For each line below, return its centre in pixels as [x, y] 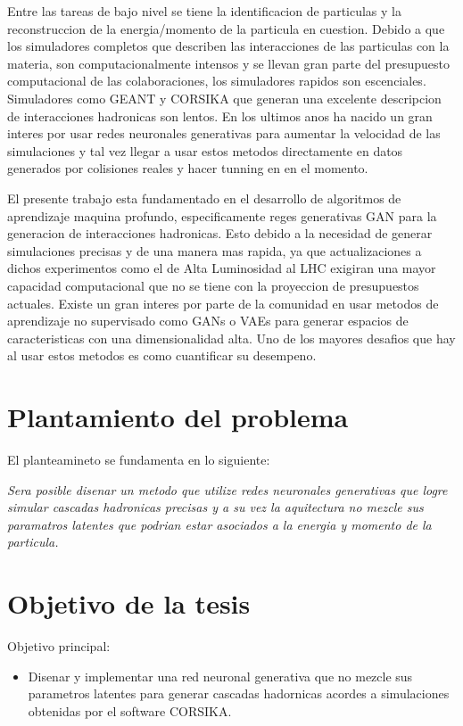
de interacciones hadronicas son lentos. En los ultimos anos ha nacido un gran [220, 115]
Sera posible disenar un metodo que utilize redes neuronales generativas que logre [227, 489]
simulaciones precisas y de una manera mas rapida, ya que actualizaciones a [215, 250]
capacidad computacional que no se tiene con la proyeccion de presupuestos [213, 285]
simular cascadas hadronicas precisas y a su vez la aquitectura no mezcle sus [215, 507]
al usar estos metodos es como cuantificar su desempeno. [162, 355]
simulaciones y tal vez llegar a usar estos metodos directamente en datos [205, 150]
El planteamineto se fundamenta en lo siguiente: [139, 459]
